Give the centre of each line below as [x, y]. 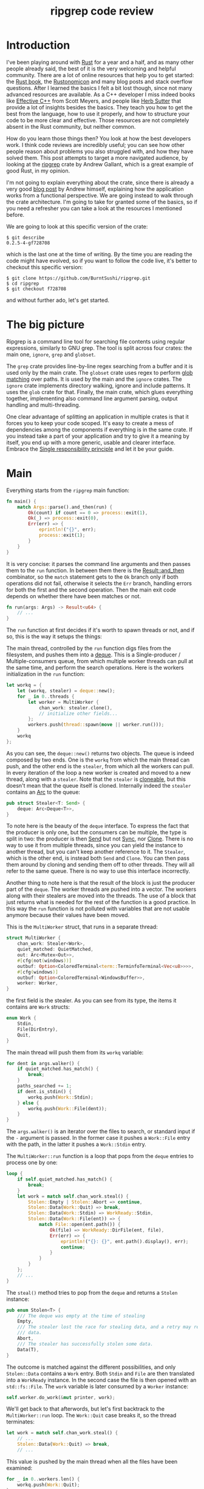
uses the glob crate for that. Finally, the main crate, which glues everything [100, 392]
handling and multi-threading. [43, 404]
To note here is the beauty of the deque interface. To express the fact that [98, 826]
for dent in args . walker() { [43, 1063]
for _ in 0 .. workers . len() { [43, 1479]
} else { [28, 1103]
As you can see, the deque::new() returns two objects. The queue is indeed [100, 753]
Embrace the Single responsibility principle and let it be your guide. [90, 449]
